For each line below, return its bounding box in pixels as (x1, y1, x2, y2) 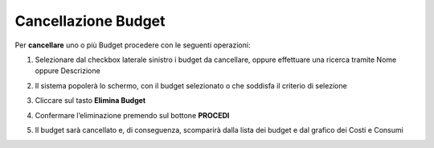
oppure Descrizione (35, 66, 100, 76)
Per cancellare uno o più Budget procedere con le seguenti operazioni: (14, 40, 251, 50)
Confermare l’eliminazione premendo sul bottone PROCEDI (35, 110, 230, 120)
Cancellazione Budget (14, 12, 166, 30)
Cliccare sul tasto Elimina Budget (35, 96, 146, 105)
